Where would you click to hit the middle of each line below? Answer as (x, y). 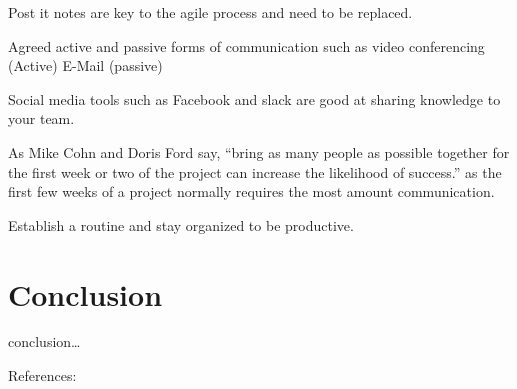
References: (42, 375)
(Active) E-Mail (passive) (85, 65)
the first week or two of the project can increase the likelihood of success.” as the (255, 171)
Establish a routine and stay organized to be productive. (181, 224)
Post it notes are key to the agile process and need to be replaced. (210, 12)
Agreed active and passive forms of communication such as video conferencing (246, 45)
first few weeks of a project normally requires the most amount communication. (251, 191)
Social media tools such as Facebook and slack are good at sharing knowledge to (254, 98)
